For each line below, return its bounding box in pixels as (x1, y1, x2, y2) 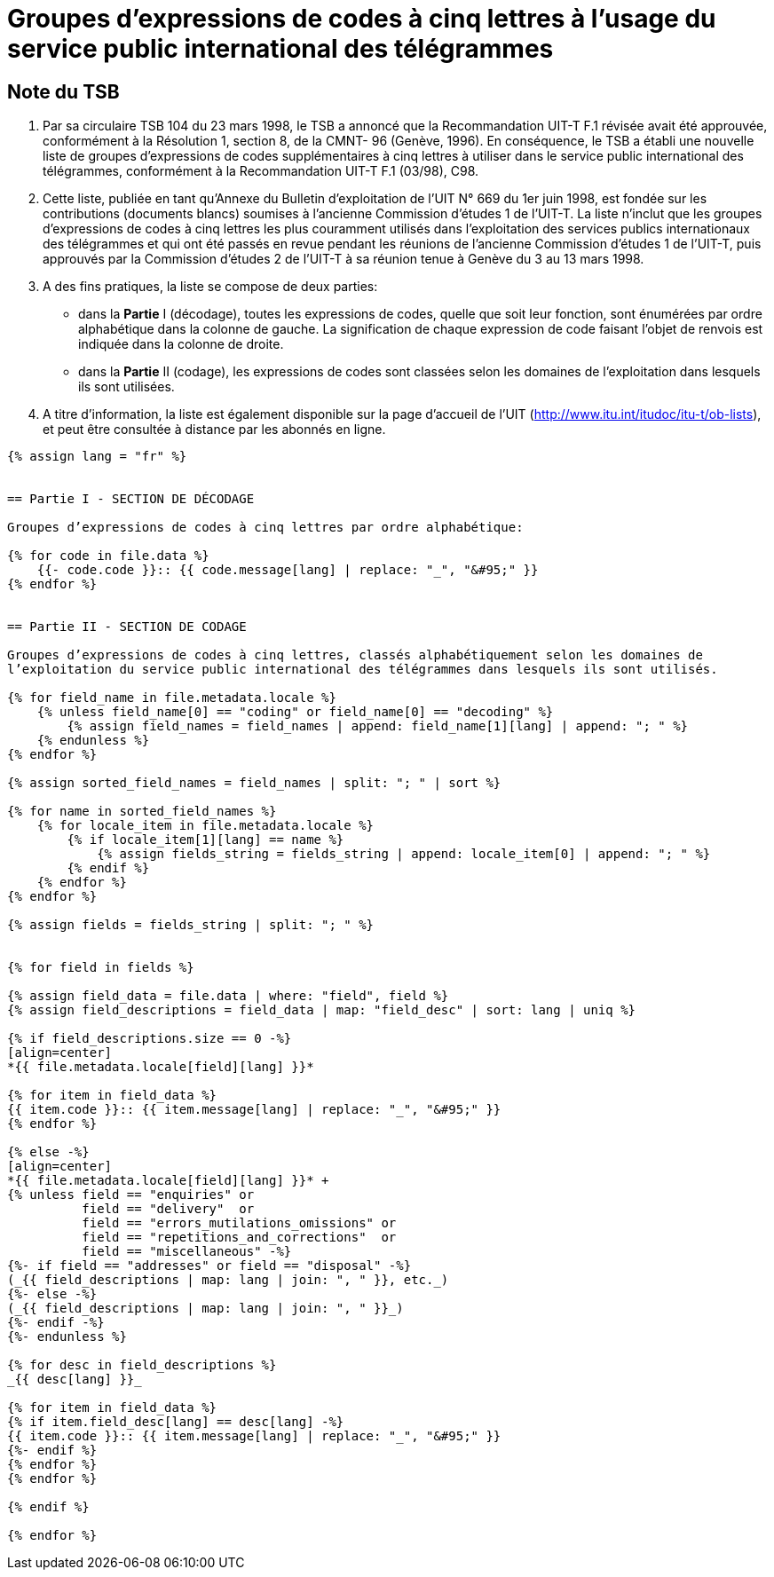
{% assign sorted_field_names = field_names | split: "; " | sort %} (7, 776, 502, 791)
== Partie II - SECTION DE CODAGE (7, 619, 247, 635)
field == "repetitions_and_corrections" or (82, 1230, 397, 1245)
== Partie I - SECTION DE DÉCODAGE (7, 492, 255, 507)
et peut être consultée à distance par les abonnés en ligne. (43, 422, 386, 438)
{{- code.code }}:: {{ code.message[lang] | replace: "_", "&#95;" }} (36, 563, 539, 578)
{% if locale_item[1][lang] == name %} (67, 832, 344, 848)
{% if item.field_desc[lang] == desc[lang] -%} (7, 1415, 344, 1430)
